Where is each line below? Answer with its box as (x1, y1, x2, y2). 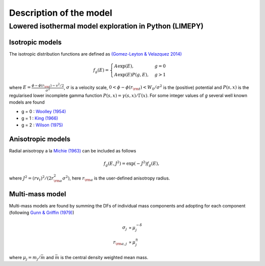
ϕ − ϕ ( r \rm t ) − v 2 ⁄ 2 (31, 82, 64, 89)
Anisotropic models (9, 135, 71, 144)
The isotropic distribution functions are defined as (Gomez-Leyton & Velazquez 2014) (9, 51, 182, 57)
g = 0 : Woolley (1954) (21, 108, 66, 114)
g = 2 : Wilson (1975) (21, 122, 63, 128)
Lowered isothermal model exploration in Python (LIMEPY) (9, 22, 204, 30)
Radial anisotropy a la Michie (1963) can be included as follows (9, 148, 136, 154)
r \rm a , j (113, 239, 127, 246)
